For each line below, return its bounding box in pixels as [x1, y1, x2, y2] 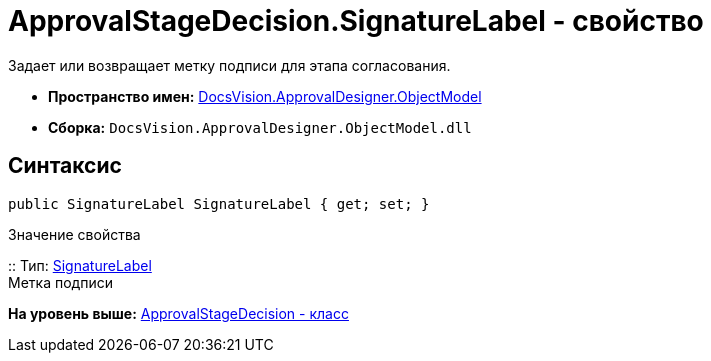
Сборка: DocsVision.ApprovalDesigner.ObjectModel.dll [48, 118, 472, 136]
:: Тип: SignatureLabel [8, 256, 152, 274]
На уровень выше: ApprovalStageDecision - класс [8, 304, 349, 322]
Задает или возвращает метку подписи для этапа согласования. [8, 56, 451, 74]
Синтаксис [8, 153, 122, 179]
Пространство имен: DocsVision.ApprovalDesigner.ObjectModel [48, 87, 482, 105]
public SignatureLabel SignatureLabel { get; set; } [8, 195, 430, 212]
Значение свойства [8, 225, 141, 243]
